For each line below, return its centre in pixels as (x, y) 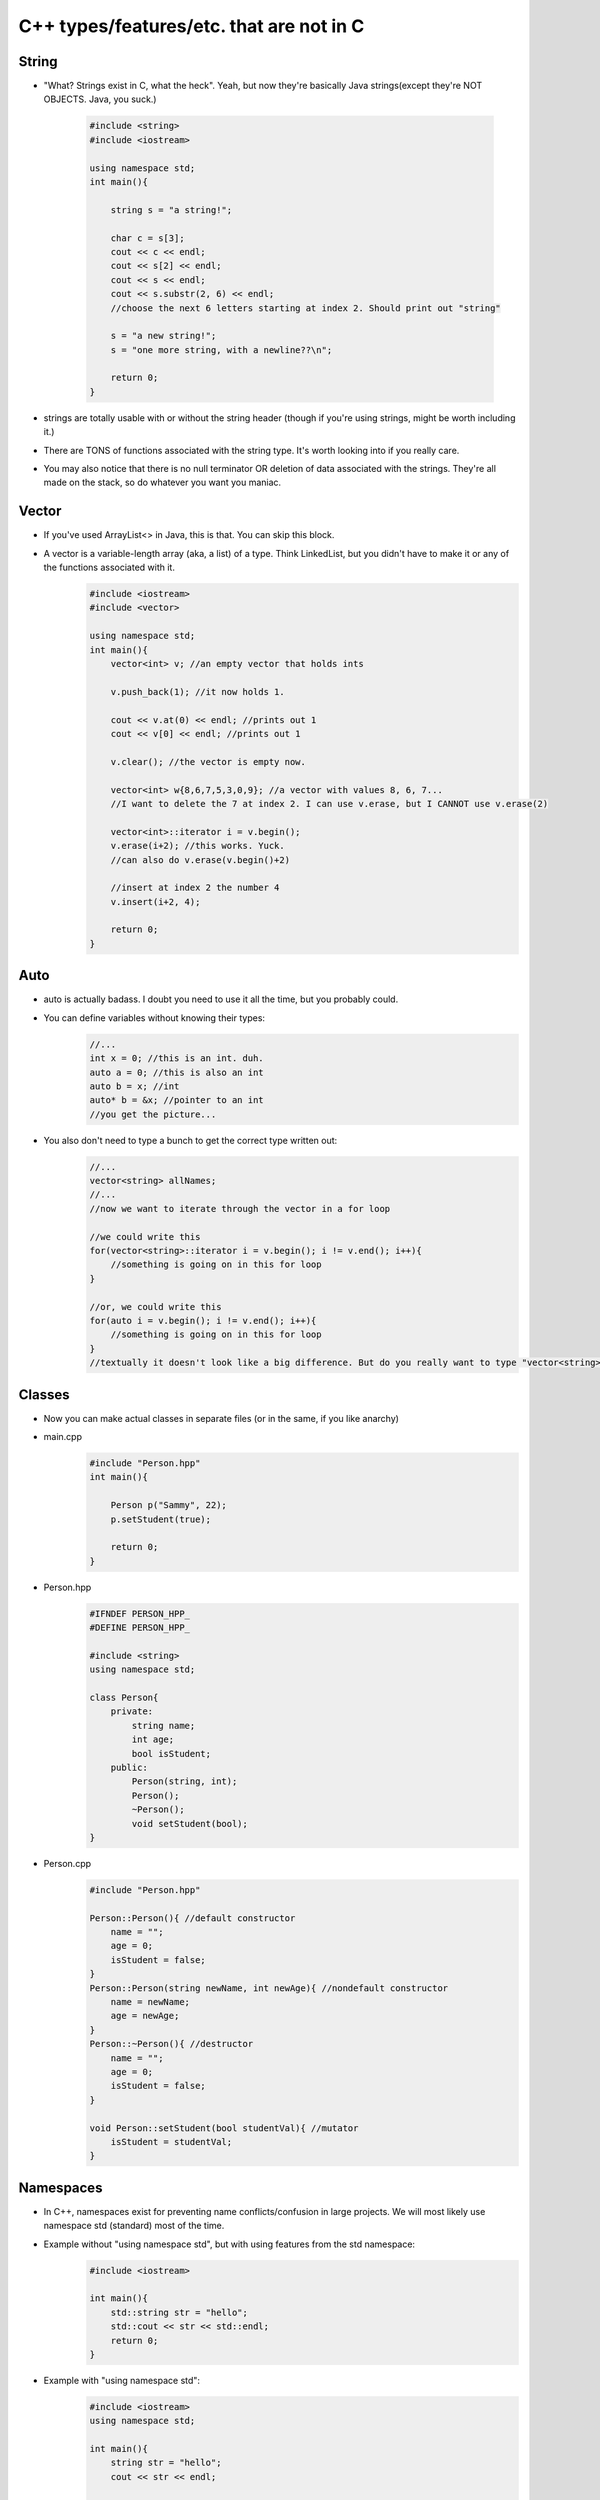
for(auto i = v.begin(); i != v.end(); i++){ (203, 1320)
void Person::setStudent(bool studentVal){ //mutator (224, 2128)
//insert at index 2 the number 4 (195, 888)
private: (132, 1711)
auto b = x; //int (134, 1086)
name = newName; (150, 2002)
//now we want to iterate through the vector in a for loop (240, 1208)
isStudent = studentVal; (171, 2141)
